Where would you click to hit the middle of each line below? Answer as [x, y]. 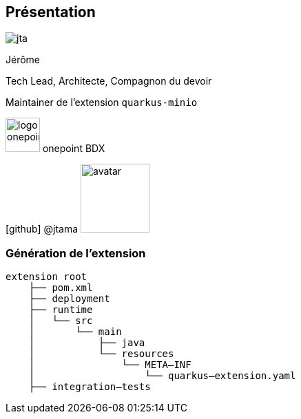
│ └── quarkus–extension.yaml [162, 376]
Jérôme [23, 60]
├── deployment [69, 299]
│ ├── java [87, 343]
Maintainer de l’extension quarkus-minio [102, 103]
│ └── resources [101, 354]
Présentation [51, 12]
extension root [46, 277]
